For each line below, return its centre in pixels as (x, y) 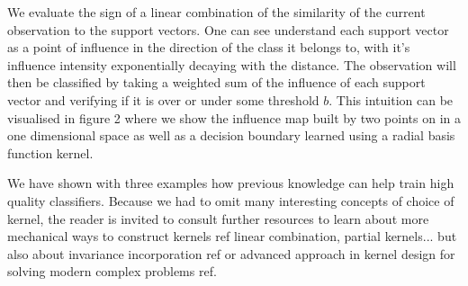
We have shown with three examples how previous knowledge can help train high (231, 183)
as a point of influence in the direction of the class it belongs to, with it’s (209, 47)
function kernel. (50, 152)
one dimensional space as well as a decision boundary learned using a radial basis (231, 135)
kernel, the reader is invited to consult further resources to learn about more (218, 218)
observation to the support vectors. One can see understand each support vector (228, 29)
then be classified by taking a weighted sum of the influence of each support (216, 82)
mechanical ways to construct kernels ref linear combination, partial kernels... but (232, 236)
